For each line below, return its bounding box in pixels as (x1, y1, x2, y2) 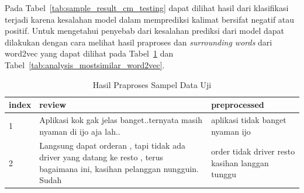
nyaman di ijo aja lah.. (39, 125, 120, 137)
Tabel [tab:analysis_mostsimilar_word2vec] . (5, 58, 165, 71)
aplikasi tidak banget (211, 114, 286, 125)
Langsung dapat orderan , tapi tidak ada (39, 139, 185, 152)
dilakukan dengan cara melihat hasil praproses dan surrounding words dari (5, 36, 272, 48)
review (39, 99, 67, 111)
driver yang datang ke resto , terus (39, 151, 164, 163)
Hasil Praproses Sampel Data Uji (92, 78, 212, 90)
